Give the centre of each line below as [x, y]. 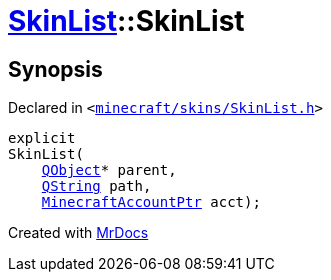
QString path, [96, 186]
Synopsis [55, 69]
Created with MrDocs [78, 233]
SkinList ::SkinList [126, 21]
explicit [42, 138]
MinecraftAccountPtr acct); [151, 202]
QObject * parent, [109, 170]
